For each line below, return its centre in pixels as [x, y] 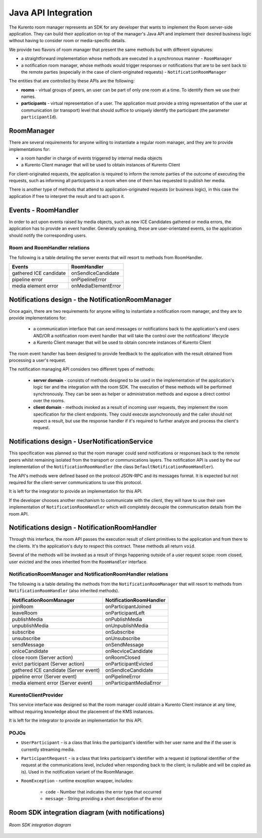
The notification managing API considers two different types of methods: [82, 369]
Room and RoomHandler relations [49, 248]
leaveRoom [25, 612]
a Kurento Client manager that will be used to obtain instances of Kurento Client [101, 165]
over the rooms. [49, 401]
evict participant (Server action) [48, 663]
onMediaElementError [96, 286]
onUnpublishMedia [127, 626]
